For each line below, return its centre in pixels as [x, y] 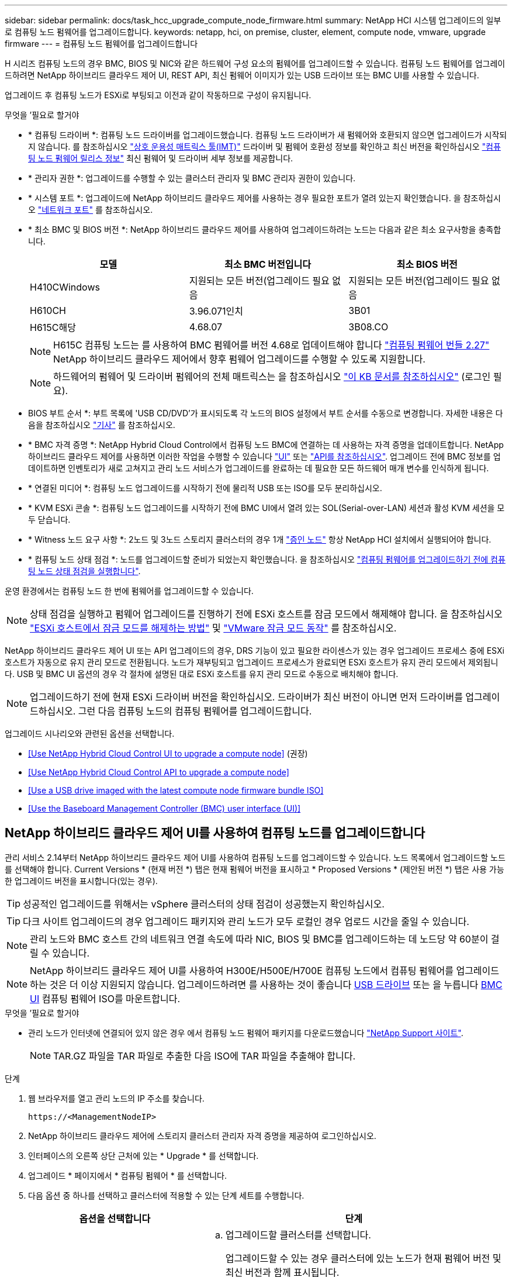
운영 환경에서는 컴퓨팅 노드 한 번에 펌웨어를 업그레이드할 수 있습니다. [129, 591]
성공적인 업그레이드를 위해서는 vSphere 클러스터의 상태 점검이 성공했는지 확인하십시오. [204, 904]
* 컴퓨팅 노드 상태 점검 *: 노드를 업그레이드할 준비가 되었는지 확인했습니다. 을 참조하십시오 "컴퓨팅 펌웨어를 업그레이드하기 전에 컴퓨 [267, 559]
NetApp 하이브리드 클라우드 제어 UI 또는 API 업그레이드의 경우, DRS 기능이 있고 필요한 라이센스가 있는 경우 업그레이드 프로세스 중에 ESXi [255, 650]
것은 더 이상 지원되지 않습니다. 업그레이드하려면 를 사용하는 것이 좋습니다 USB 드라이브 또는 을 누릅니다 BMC [276, 984]
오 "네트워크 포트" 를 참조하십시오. [91, 210]
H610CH [48, 310]
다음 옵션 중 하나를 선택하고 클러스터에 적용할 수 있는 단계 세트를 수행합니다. [166, 1195]
